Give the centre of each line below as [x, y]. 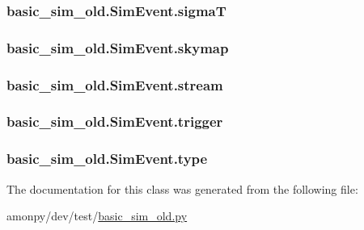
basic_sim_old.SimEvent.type [107, 159]
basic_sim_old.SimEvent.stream [115, 84]
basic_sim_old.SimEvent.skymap [118, 47]
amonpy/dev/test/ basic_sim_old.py [97, 216]
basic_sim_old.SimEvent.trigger [115, 121]
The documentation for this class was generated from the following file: [182, 188]
